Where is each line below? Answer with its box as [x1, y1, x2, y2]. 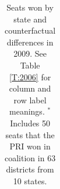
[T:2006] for [9, 70, 51, 83]
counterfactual [5, 24, 56, 37]
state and [13, 12, 47, 25]
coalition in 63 [5, 151, 56, 164]
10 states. [13, 174, 47, 187]
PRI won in [9, 140, 51, 152]
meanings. [9, 105, 45, 118]
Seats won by [6, 1, 54, 13]
